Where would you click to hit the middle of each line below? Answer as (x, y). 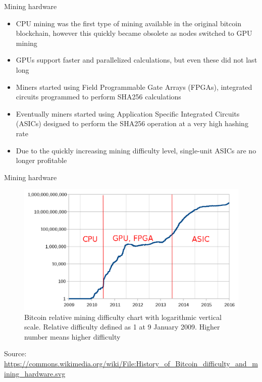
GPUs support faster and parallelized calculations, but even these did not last (137, 60)
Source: (15, 353)
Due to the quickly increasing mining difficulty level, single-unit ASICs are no (136, 150)
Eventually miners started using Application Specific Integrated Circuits (128, 113)
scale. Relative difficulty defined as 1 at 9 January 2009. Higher (122, 327)
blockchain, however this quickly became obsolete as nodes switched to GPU (134, 33)
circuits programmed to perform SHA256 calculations (98, 97)
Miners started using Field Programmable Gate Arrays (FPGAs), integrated (134, 87)
